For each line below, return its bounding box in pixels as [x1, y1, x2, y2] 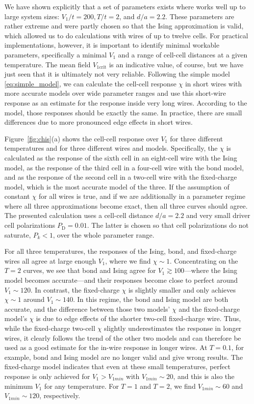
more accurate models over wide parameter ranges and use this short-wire [4, 88, 226, 98]
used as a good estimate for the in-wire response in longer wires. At [4, 342, 207, 352]
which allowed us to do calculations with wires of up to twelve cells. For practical [4, 30, 248, 40]
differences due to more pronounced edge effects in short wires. [4, 117, 193, 127]
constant [4, 191, 30, 201]
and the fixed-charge [178, 303, 240, 314]
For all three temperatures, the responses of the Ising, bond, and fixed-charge [4, 246, 237, 256]
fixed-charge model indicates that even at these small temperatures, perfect [4, 361, 230, 372]
